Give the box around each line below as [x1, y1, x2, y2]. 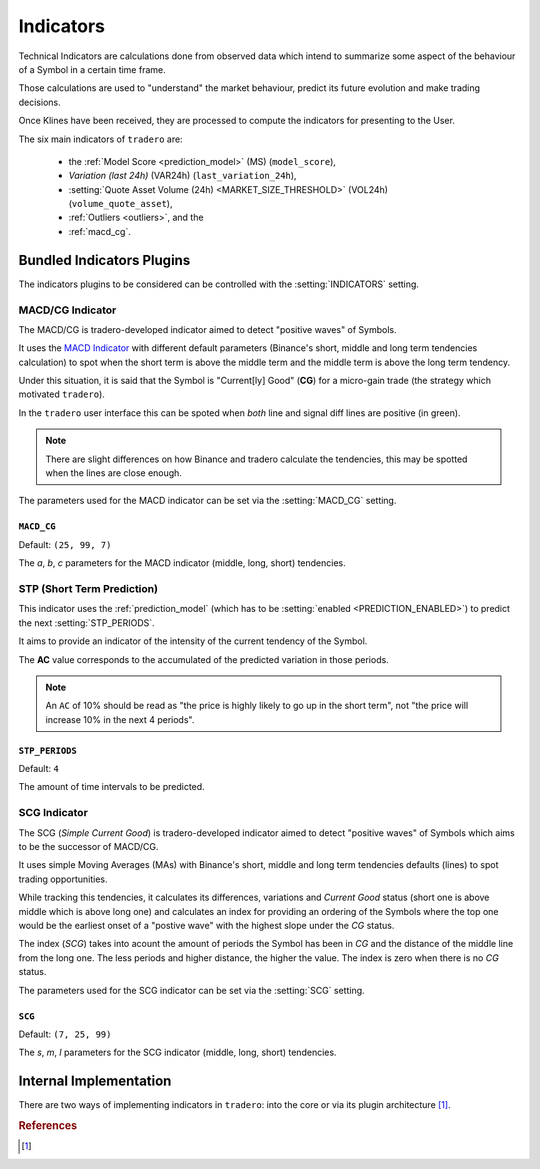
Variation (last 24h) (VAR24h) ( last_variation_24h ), [68, 170, 297, 182]
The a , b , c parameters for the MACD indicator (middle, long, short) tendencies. [18, 557, 347, 569]
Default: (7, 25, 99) [18, 1028, 112, 1040]
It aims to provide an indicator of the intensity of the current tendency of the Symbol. [18, 635, 368, 647]
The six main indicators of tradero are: [18, 133, 184, 145]
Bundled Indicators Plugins [18, 251, 191, 269]
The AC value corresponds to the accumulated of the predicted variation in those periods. [18, 653, 389, 665]
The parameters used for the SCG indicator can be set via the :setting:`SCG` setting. [18, 984, 365, 996]
